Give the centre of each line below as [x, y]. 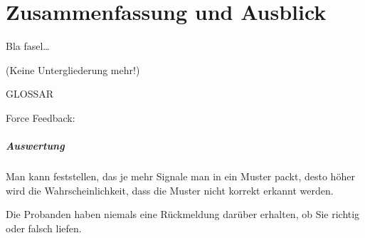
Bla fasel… [28, 46]
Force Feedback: [41, 117]
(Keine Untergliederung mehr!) [73, 69]
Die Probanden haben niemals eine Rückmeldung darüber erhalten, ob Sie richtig [183, 214]
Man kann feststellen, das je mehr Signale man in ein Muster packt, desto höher [180, 176]
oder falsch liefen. [44, 228]
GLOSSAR [30, 94]
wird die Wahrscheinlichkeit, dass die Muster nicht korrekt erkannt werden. [170, 190]
